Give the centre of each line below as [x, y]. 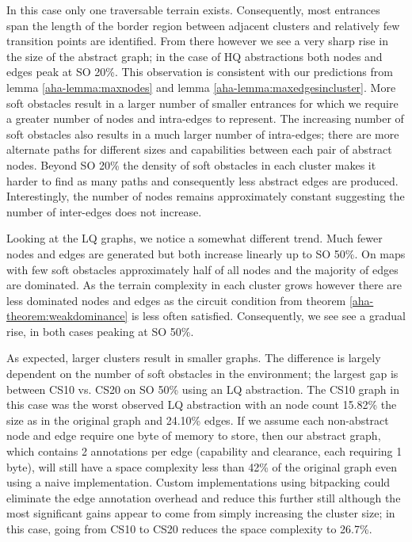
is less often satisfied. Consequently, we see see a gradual [268, 316]
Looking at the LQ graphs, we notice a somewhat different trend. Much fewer [195, 238]
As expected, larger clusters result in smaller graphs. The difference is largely [194, 358]
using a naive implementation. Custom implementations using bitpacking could [198, 482]
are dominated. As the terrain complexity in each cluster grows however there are [204, 285]
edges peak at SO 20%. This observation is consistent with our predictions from [200, 72]
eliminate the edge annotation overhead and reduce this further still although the [204, 497]
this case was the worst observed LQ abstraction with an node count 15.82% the [202, 405]
